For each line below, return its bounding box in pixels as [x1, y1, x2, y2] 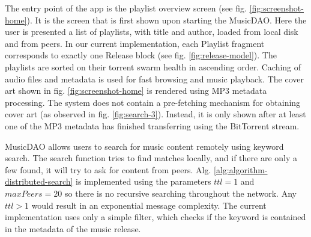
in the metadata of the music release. [5, 222, 141, 235]
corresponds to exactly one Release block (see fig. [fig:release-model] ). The [5, 49, 277, 61]
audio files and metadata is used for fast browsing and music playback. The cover [5, 72, 304, 85]
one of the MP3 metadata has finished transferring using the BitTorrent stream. [5, 119, 300, 132]
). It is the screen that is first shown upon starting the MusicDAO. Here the [26, 13, 307, 26]
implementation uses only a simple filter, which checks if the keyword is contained [5, 211, 306, 223]
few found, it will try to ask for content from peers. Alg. [5, 163, 211, 176]
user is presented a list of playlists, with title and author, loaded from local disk [5, 25, 298, 38]
